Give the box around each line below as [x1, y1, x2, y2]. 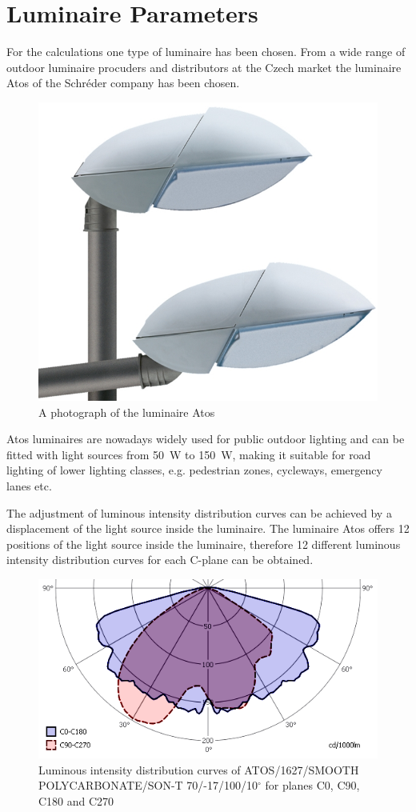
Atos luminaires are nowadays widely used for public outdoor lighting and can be [6, 430, 405, 447]
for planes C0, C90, [265, 777, 360, 794]
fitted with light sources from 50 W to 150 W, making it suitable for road [6, 446, 371, 462]
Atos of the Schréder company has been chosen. [6, 74, 240, 91]
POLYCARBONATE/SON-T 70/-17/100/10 [38, 777, 258, 794]
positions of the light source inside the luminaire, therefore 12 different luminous [6, 535, 401, 552]
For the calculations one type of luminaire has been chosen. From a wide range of [6, 43, 406, 60]
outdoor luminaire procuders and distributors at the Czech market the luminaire [6, 58, 402, 75]
